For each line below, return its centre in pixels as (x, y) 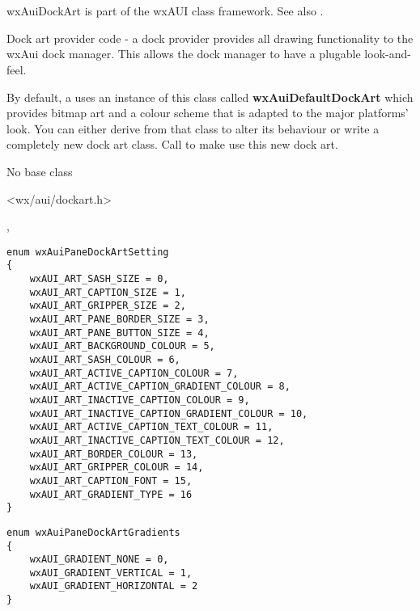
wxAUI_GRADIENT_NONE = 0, (99, 560)
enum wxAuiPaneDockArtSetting (88, 252)
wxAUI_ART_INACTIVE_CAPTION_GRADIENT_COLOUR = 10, (169, 413)
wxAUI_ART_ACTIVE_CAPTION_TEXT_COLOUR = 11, (151, 427)
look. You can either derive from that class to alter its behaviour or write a (193, 128)
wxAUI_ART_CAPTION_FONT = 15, (111, 480)
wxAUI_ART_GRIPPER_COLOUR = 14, (117, 468)
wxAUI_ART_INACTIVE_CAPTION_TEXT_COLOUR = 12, (157, 440)
